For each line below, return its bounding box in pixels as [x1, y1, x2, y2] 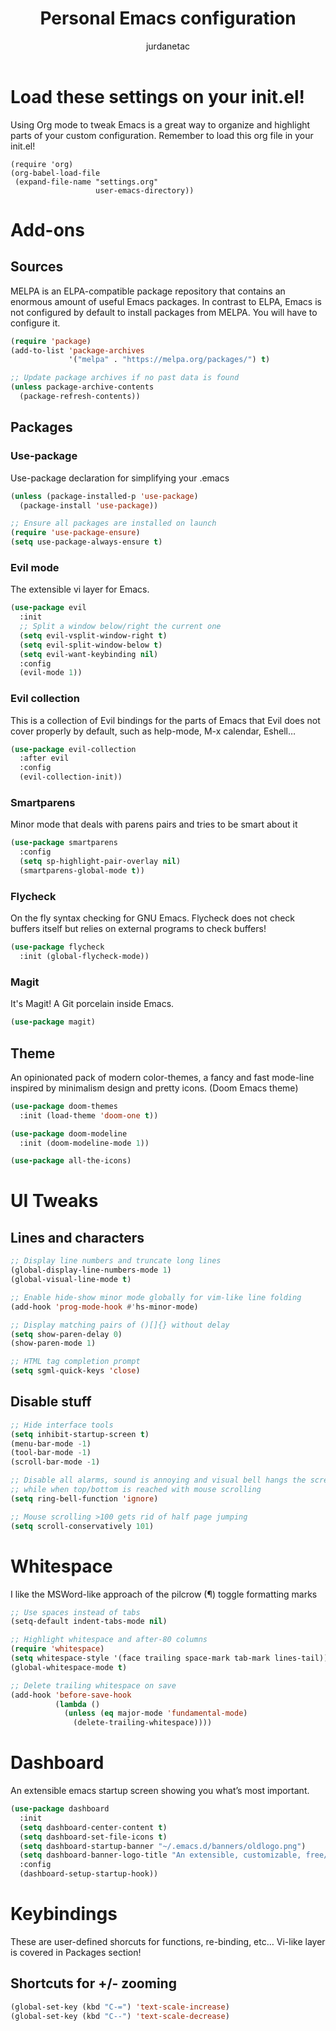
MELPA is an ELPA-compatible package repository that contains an [10, 285, 286, 297]
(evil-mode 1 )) [19, 668, 83, 678]
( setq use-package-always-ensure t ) [10, 537, 163, 547]
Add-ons [10, 218, 85, 241]
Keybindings [10, 1903, 118, 1926]
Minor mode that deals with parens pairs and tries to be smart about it [10, 818, 298, 831]
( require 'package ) [10, 336, 92, 346]
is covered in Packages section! [10, 1947, 142, 1959]
